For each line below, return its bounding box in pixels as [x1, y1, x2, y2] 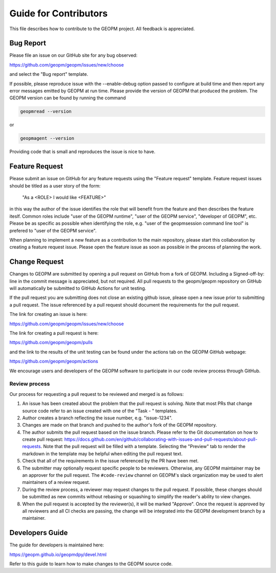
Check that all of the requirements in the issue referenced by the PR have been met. [22, 458, 199, 464]
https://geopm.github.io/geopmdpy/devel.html [9, 551, 107, 558]
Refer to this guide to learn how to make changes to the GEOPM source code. [9, 561, 173, 567]
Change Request [9, 258, 64, 266]
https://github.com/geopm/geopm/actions [9, 358, 98, 365]
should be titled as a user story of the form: [9, 182, 101, 189]
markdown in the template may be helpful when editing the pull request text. [22, 451, 183, 457]
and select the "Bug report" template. [9, 71, 88, 77]
